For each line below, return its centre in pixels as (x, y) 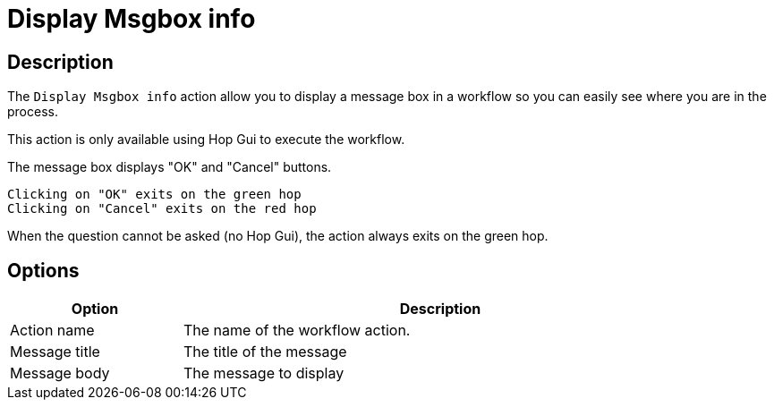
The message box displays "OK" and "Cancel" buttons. (170, 167)
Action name (52, 331)
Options (43, 270)
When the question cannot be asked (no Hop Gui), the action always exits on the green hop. (278, 236)
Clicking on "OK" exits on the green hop (154, 195)
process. (33, 112)
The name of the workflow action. (297, 331)
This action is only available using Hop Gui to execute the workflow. (206, 140)
